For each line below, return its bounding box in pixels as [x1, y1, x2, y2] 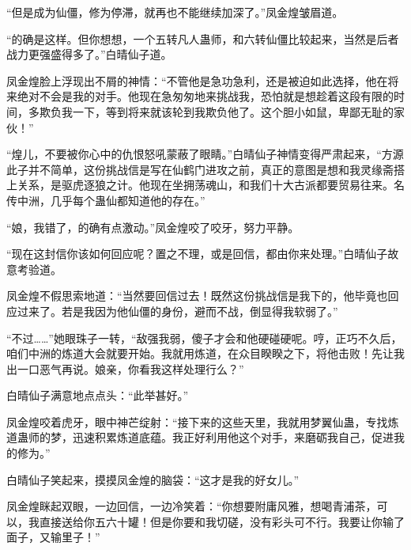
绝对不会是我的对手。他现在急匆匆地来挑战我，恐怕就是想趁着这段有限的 [17, 88, 394, 104]
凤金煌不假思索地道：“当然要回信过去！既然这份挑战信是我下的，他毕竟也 [6, 287, 388, 304]
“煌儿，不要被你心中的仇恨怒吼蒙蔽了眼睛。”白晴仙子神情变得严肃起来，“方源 [6, 146, 404, 162]
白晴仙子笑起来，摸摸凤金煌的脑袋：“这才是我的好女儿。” [6, 471, 300, 487]
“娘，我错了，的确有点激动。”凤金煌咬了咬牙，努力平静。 [6, 218, 300, 235]
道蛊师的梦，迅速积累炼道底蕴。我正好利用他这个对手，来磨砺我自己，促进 [6, 429, 394, 446]
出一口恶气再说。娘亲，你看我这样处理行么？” [6, 360, 244, 377]
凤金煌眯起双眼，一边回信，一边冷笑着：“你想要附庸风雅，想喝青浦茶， [6, 498, 377, 514]
